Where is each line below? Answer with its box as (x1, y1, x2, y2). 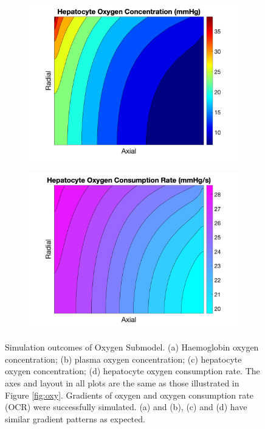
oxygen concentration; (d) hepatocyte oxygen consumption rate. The (5, 364, 260, 377)
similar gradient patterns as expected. (5, 412, 145, 425)
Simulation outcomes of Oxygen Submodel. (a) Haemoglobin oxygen (5, 341, 259, 354)
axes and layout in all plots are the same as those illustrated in (5, 376, 239, 389)
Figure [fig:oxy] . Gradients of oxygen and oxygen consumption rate (5, 388, 253, 401)
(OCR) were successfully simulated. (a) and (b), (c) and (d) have (5, 400, 247, 413)
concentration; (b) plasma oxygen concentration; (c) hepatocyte (5, 352, 242, 365)
